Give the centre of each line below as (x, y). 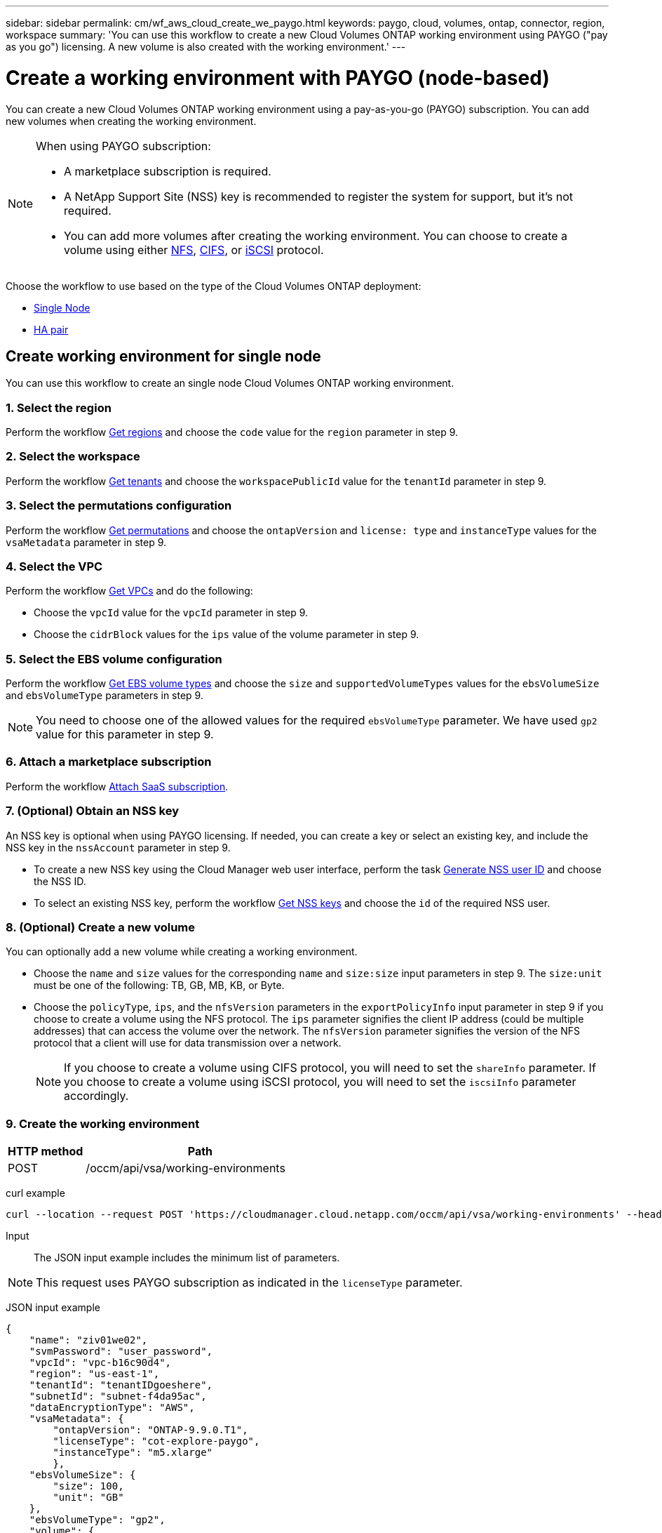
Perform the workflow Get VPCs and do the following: (129, 591)
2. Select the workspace (73, 457)
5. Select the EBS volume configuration (114, 659)
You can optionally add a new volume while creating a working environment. (182, 952)
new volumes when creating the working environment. (131, 121)
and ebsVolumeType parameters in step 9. (104, 696)
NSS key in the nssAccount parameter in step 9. (118, 847)
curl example (35, 1193)
